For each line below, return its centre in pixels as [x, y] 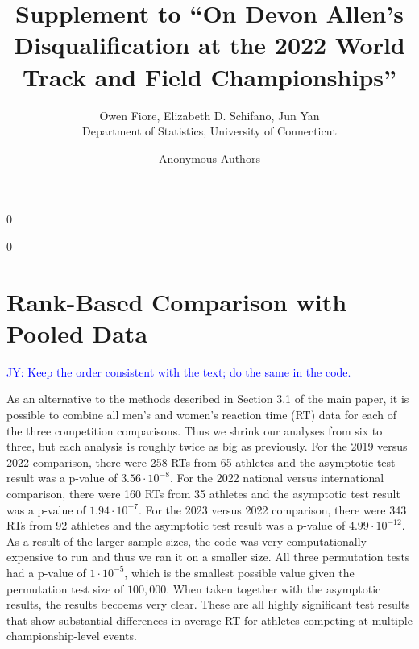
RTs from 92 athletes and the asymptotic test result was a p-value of [176, 525]
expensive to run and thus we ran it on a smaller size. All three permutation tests [208, 557]
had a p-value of [46, 572]
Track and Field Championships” [209, 76]
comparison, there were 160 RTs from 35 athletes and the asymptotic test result [203, 493]
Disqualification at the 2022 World [209, 45]
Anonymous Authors [209, 158]
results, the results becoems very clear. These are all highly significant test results [208, 604]
